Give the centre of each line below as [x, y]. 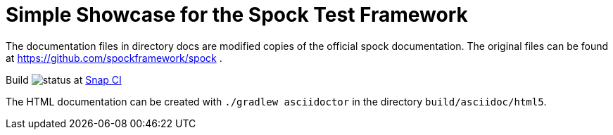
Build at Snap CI [64, 79]
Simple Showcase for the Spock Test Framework [237, 15]
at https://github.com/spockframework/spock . [114, 58]
